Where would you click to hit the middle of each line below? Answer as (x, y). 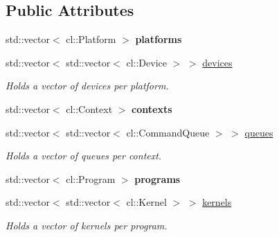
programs (157, 178)
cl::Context (89, 108)
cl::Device (146, 62)
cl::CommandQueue (168, 132)
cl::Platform (91, 39)
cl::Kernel (146, 202)
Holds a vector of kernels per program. (87, 225)
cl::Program (91, 178)
